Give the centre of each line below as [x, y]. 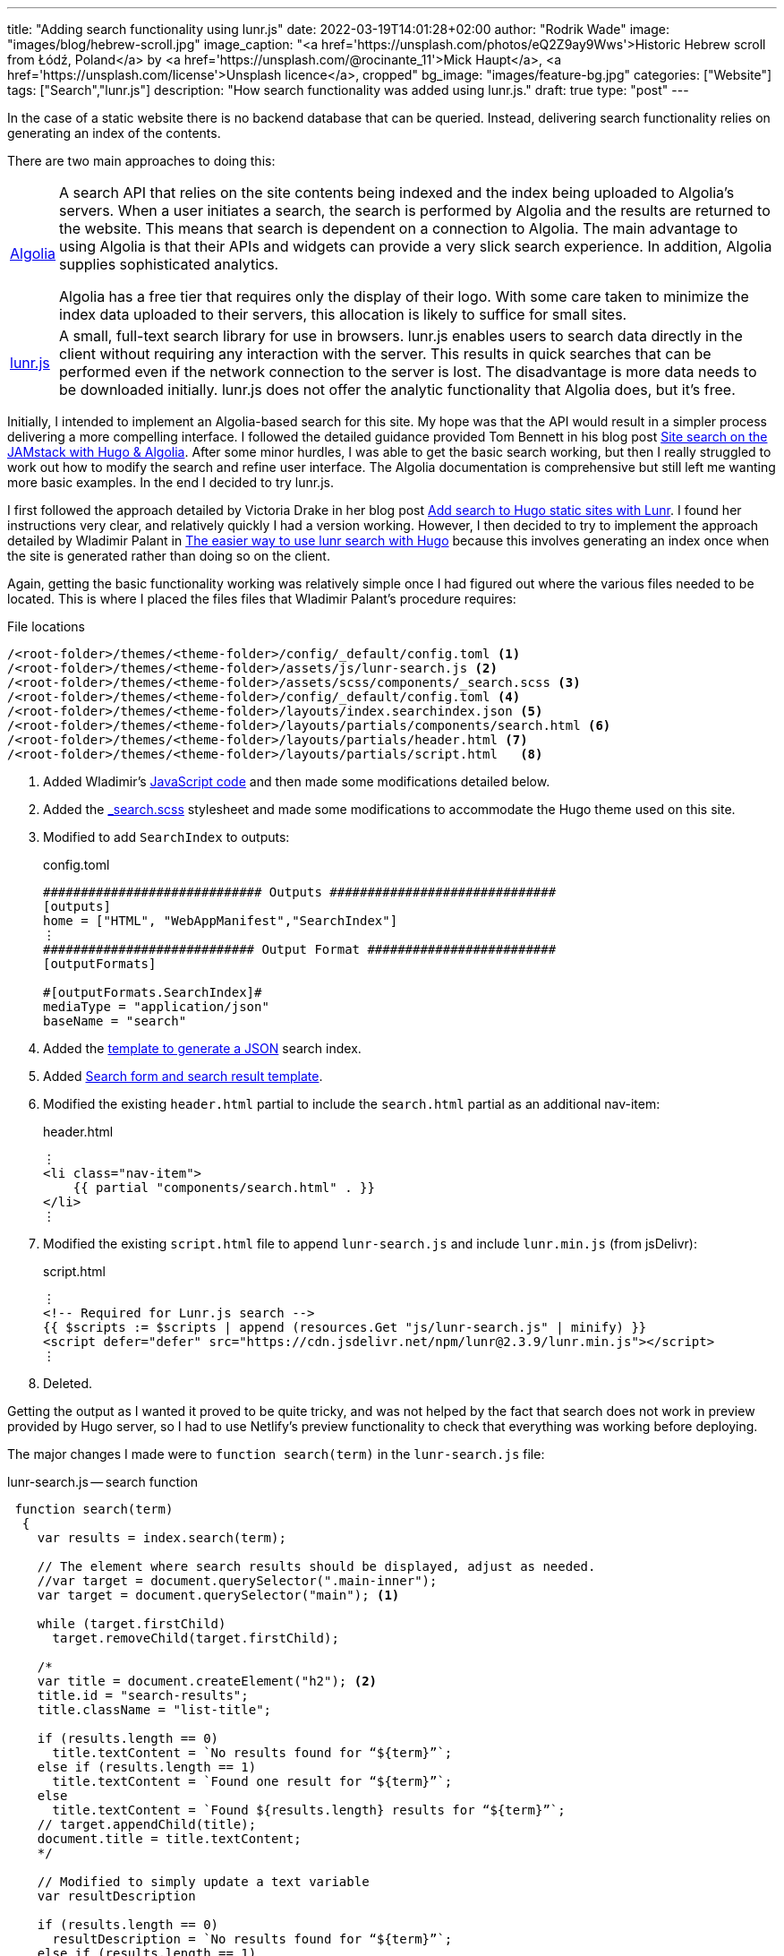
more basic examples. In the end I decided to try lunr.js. [170, 482]
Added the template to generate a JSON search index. [202, 1048]
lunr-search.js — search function [103, 1482]
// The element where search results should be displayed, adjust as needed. [316, 1566]
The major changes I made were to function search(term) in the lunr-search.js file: [276, 1454]
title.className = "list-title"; [154, 1710]
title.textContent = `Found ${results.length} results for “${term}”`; [309, 1810]
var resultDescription [116, 1896]
